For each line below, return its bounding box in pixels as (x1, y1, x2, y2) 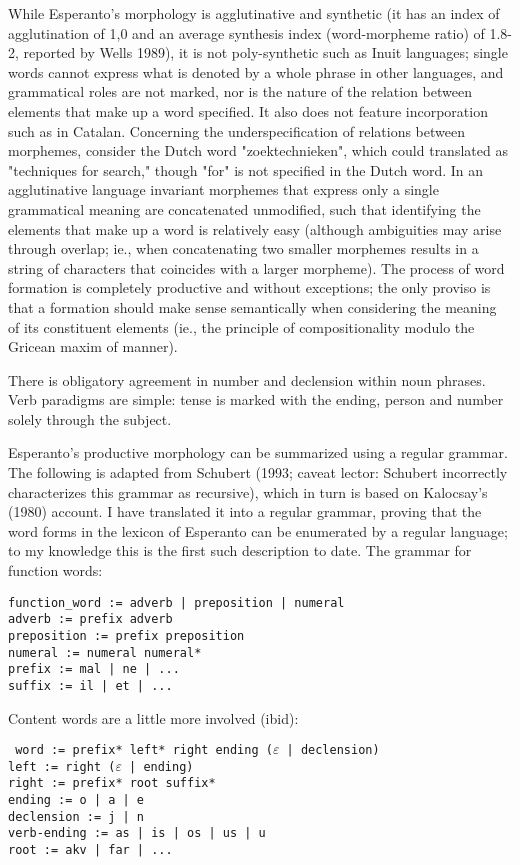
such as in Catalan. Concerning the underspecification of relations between (8, 120, 465, 141)
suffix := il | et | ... (8, 678, 173, 693)
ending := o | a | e (8, 793, 145, 808)
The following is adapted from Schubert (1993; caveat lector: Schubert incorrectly (8, 462, 508, 483)
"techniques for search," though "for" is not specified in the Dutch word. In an (8, 159, 484, 180)
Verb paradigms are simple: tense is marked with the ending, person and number (8, 389, 504, 410)
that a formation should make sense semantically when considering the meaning (8, 296, 497, 317)
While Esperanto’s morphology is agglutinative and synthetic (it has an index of (8, 3, 500, 23)
